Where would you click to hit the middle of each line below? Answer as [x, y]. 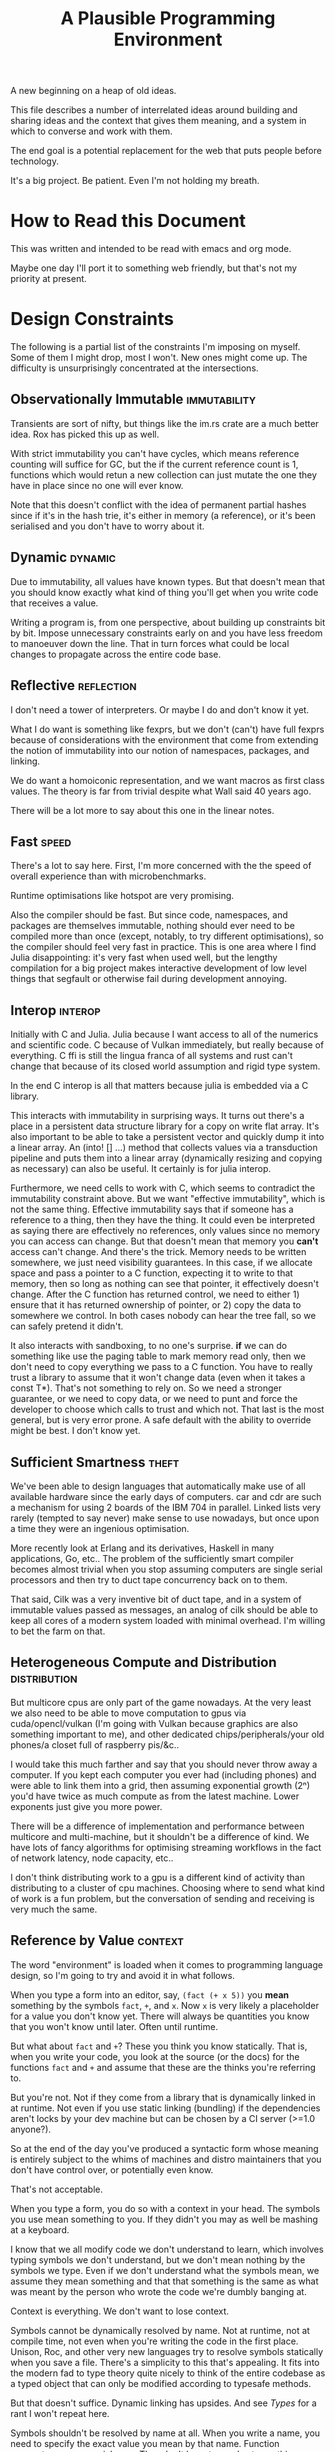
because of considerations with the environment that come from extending [164, 739]
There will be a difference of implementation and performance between [157, 1826]
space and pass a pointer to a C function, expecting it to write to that [151, 1273]
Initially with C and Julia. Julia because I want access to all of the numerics [164, 1034]
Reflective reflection [73, 685]
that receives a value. [54, 603]
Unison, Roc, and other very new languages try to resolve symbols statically [167, 2351]
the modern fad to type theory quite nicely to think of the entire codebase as [168, 2373]
